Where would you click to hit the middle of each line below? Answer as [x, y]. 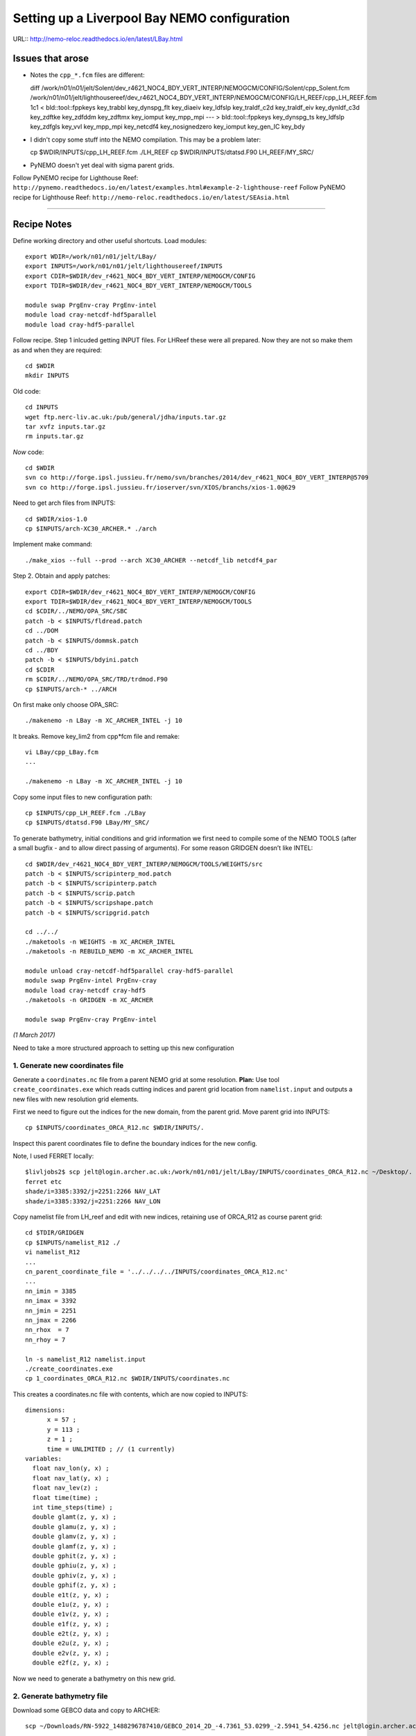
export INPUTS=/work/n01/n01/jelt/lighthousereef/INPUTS [124, 266]
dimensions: [45, 1410]
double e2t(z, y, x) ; [71, 1634]
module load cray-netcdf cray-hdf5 [86, 990]
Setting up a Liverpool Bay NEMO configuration [151, 18]
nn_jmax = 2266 [51, 1320]
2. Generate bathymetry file [60, 1696]
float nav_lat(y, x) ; [71, 1478]
